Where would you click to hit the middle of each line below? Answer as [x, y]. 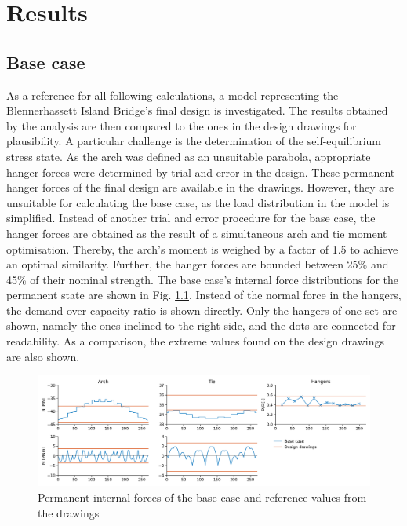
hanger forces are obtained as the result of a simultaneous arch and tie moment [197, 233]
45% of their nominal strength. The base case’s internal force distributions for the [203, 279]
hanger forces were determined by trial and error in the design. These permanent [201, 172]
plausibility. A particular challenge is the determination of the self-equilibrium [194, 141]
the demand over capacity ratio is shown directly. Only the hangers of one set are [202, 310]
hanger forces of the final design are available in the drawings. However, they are [200, 187]
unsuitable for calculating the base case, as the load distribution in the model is [198, 202]
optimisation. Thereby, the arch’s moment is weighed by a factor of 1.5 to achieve [202, 248]
